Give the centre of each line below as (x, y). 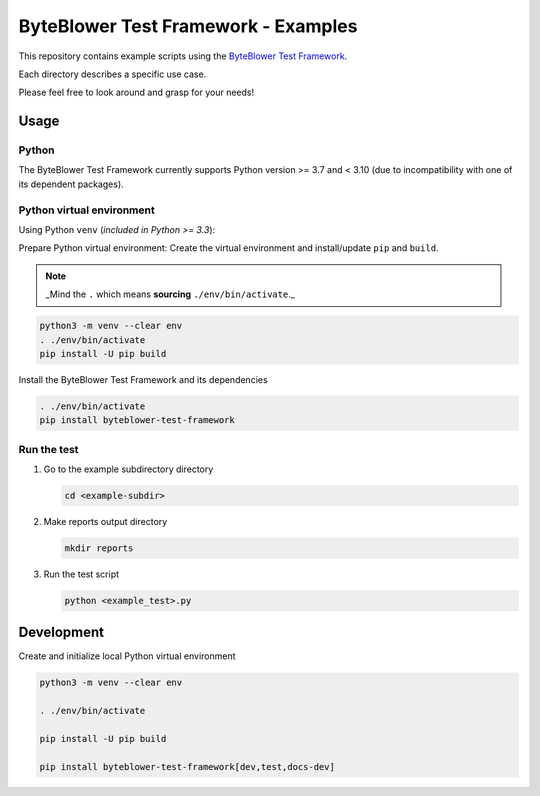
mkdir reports (99, 548)
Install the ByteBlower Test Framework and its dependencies (143, 379)
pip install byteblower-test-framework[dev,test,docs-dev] (187, 766)
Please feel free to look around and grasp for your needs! (136, 92)
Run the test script (81, 574)
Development (61, 632)
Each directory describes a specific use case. (112, 74)
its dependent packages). (71, 184)
